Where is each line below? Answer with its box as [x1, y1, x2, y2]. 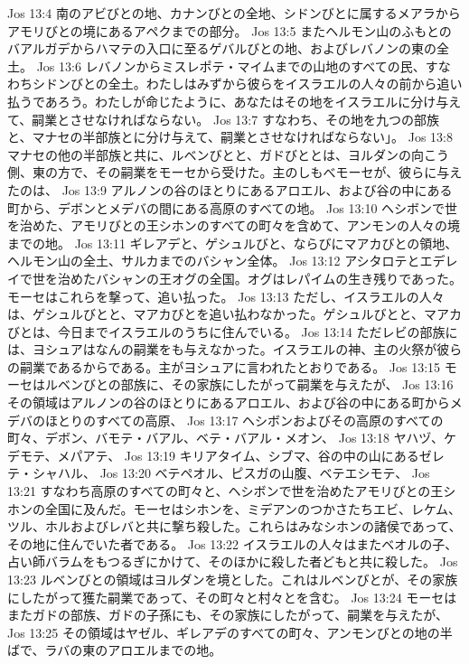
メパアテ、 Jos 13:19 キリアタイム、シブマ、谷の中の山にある [57, 445, 419, 464]
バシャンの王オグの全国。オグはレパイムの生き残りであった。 [95, 268, 463, 287]
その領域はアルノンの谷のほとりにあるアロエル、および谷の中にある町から [7, 393, 450, 412]
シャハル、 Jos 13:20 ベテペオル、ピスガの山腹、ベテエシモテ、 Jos [32, 463, 430, 482]
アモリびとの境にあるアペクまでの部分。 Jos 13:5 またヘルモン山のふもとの [7, 21, 452, 40]
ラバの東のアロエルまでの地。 [44, 641, 222, 659]
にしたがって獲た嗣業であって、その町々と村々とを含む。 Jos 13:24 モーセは [7, 587, 457, 606]
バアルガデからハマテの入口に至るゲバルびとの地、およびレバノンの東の [7, 39, 437, 58]
